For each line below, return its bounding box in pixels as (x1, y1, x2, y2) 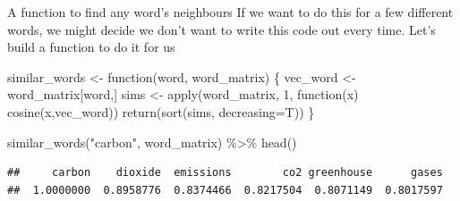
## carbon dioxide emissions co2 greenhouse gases (7, 166, 443, 180)
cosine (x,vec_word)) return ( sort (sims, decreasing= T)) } (7, 102, 315, 121)
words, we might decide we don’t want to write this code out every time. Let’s (7, 20, 436, 38)
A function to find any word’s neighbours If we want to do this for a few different (7, 3, 454, 21)
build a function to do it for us (7, 38, 175, 56)
